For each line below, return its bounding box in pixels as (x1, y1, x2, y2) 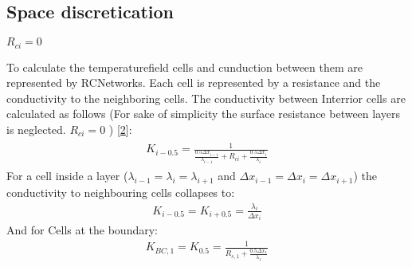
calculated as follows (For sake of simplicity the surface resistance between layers (6, 105, 401, 122)
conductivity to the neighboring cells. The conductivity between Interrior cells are (6, 89, 406, 106)
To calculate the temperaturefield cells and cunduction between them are (6, 58, 363, 75)
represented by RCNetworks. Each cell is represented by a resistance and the (6, 74, 381, 91)
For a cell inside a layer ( (6, 167, 128, 184)
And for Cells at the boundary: (6, 222, 158, 238)
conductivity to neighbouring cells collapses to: (6, 183, 235, 200)
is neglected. (6, 121, 66, 138)
